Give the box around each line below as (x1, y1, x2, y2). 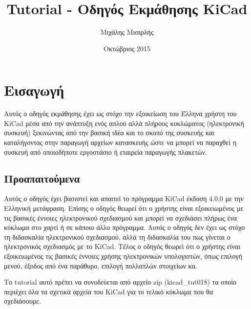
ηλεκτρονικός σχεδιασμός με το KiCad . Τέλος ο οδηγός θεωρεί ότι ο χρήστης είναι (4, 241, 240, 251)
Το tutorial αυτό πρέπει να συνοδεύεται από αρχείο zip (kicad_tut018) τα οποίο (4, 277, 236, 287)
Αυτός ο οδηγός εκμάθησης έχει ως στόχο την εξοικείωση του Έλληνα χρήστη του (4, 108, 237, 119)
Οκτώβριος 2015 (104, 43, 150, 53)
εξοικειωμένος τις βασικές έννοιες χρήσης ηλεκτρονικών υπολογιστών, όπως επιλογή (4, 250, 243, 261)
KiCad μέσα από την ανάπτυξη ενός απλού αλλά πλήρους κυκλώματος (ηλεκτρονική (4, 118, 244, 128)
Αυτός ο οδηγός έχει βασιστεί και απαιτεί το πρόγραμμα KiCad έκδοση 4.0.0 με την (4, 193, 244, 204)
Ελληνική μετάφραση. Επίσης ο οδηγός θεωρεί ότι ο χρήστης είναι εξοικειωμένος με (4, 203, 244, 213)
